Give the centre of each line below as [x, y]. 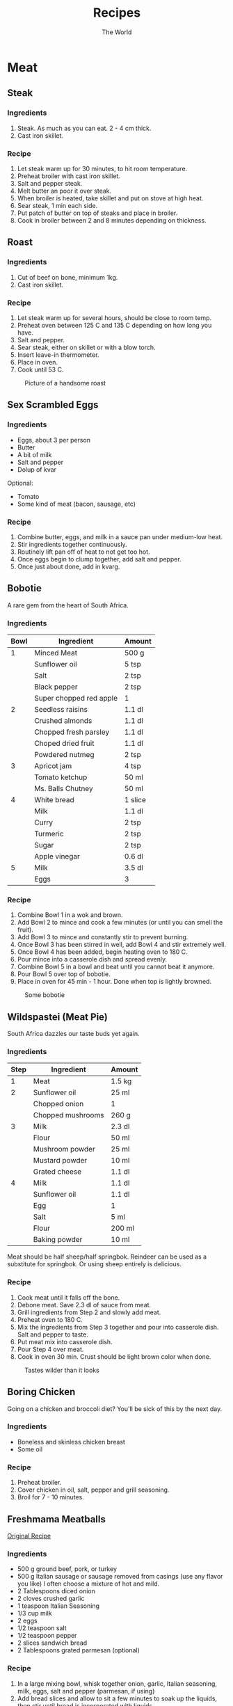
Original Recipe [29, 1536]
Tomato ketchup [61, 777]
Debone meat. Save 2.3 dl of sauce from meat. [84, 1305]
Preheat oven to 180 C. [50, 1319]
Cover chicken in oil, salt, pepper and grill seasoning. [93, 1490]
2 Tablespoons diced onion [56, 1591]
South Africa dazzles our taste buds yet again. [74, 1034]
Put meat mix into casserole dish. [65, 1341]
